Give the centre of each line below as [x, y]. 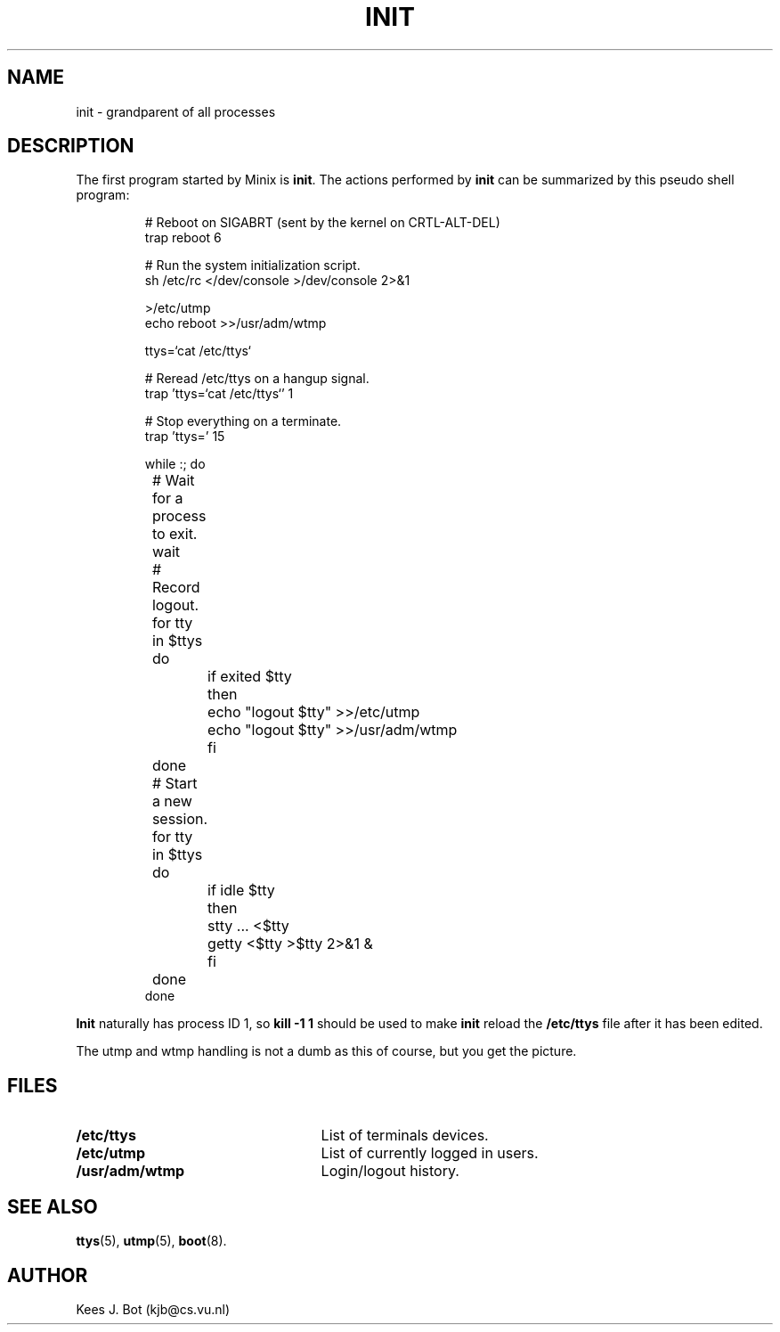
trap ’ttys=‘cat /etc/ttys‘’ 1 [219, 394]
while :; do [175, 464]
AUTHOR [48, 1275]
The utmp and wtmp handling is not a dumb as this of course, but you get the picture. [326, 1051]
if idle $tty [241, 891]
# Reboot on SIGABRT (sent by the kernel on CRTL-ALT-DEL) [322, 223]
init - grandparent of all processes [176, 111]
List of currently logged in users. [430, 1153]
